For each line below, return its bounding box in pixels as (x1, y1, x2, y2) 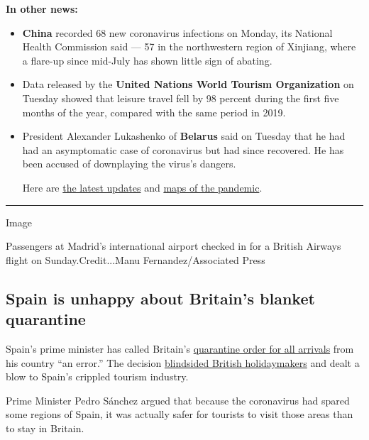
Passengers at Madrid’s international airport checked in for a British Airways (6, 238, 341, 253)
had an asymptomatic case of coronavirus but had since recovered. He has (22, 142, 344, 157)
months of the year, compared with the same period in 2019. (22, 104, 286, 119)
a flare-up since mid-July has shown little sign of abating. (22, 53, 272, 67)
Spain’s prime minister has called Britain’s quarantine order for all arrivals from (6, 341, 354, 356)
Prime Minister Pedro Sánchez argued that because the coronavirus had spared (6, 392, 350, 407)
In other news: (6, 1, 78, 16)
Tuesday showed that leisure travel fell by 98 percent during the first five (22, 90, 339, 105)
